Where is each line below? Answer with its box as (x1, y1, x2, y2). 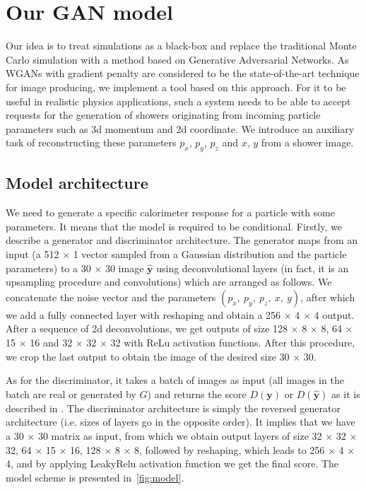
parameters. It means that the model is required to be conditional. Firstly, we (6, 218, 342, 233)
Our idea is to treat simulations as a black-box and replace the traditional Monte (6, 38, 357, 53)
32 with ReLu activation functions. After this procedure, (110, 335, 355, 350)
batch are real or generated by (6, 386, 136, 401)
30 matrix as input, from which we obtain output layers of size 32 (37, 428, 322, 443)
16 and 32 (30, 335, 73, 350)
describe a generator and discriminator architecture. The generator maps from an (6, 233, 358, 247)
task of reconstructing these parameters (6, 135, 177, 150)
